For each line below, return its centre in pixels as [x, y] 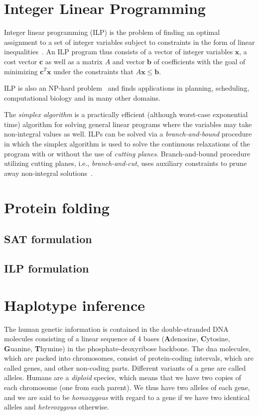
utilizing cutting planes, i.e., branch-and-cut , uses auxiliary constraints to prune [126, 163]
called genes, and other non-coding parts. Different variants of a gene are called [125, 367]
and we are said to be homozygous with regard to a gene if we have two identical [127, 397]
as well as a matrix [74, 61]
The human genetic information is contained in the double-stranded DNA [116, 329]
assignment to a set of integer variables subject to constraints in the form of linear [129, 42]
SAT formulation [48, 239]
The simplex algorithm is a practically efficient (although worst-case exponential [126, 114]
